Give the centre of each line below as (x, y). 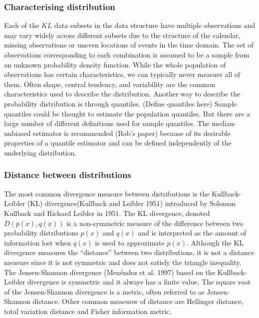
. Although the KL (215, 242)
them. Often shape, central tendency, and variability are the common (110, 84)
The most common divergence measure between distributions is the (107, 193)
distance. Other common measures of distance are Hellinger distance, (138, 301)
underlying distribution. (40, 152)
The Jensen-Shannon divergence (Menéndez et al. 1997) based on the (110, 272)
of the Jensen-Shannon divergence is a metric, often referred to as (104, 291)
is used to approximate (130, 242)
